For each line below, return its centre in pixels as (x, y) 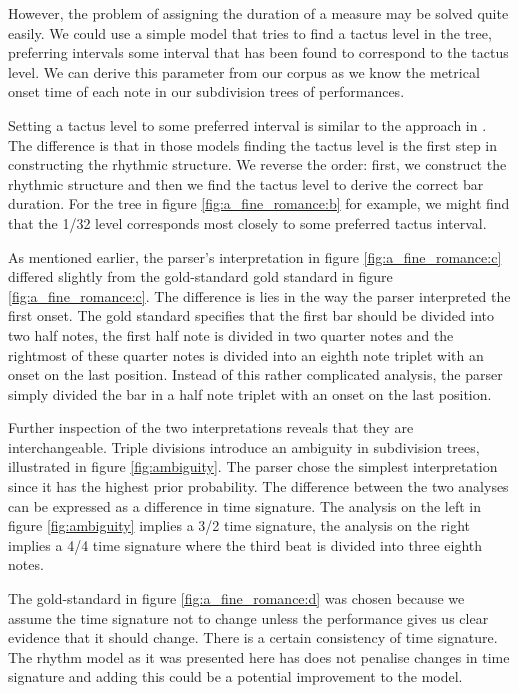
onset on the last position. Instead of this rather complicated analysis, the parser (255, 374)
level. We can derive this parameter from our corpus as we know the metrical (244, 71)
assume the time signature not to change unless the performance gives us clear (248, 617)
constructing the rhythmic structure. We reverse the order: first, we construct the (257, 164)
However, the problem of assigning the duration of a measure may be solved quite (258, 13)
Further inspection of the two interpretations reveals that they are (211, 427)
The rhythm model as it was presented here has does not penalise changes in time (259, 656)
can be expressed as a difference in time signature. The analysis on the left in (245, 505)
